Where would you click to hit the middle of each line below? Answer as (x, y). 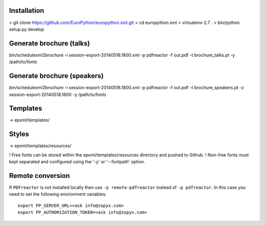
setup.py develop (26, 29)
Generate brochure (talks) (50, 43)
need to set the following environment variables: (58, 194)
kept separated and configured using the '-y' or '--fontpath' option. (77, 162)
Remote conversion (40, 176)
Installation (26, 11)
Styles (19, 134)
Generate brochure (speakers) (56, 76)
